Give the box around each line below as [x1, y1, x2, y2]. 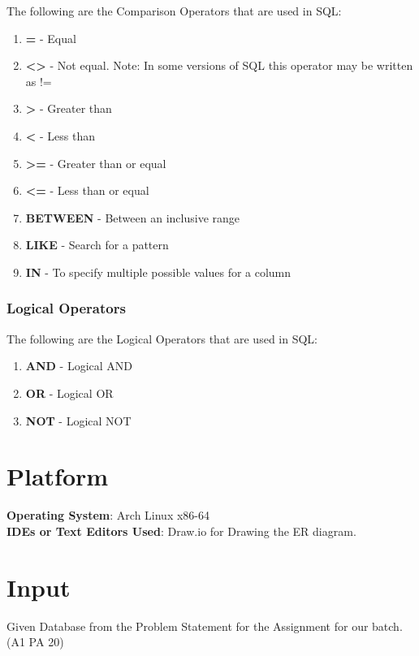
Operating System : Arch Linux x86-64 [6, 507, 210, 524]
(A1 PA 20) [6, 633, 64, 650]
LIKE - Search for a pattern [25, 236, 169, 253]
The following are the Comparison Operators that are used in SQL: [6, 2, 342, 19]
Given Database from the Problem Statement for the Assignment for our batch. [6, 617, 403, 634]
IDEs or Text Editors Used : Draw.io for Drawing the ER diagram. [6, 522, 356, 539]
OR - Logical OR [25, 384, 114, 401]
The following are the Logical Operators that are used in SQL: [6, 330, 317, 347]
